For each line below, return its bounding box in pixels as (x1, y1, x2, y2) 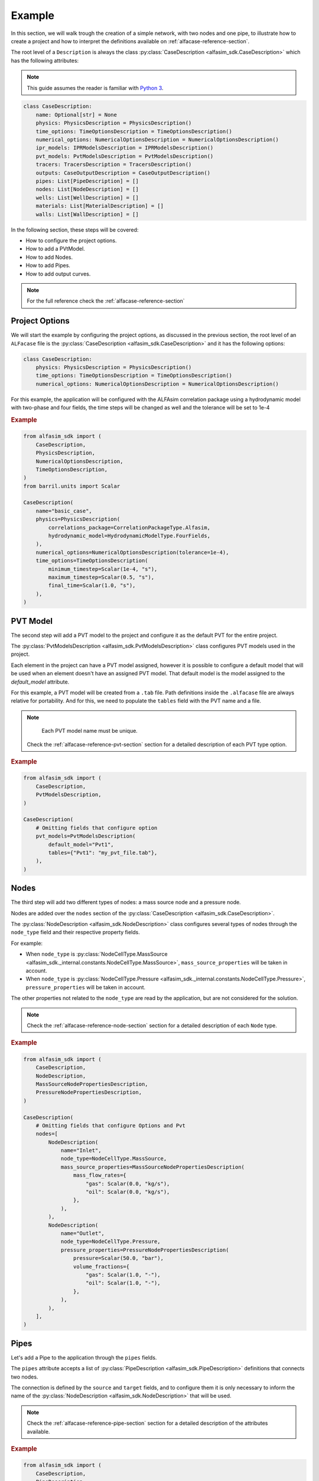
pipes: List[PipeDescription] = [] (35, 178, 139, 184)
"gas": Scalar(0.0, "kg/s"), (86, 1180, 170, 1187)
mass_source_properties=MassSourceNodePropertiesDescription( (60, 1163, 245, 1170)
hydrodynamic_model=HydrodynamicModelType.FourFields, (48, 533, 211, 539)
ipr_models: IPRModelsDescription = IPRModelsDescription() (35, 145, 214, 151)
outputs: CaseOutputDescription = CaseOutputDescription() (35, 169, 211, 176)
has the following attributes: (11, 57, 79, 64)
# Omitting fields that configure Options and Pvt (35, 1122, 185, 1129)
